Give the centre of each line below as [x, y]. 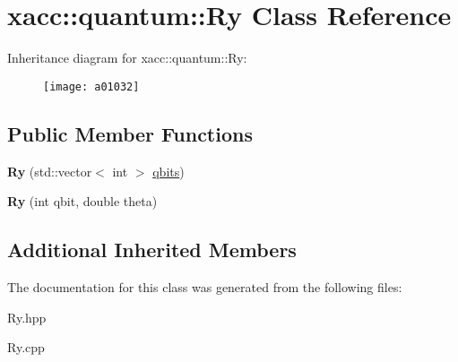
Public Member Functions [130, 133]
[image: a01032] [91, 86]
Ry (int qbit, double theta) [82, 201]
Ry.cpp [26, 347]
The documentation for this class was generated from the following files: [205, 286]
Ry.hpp [27, 317]
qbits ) [169, 171]
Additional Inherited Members [152, 250]
